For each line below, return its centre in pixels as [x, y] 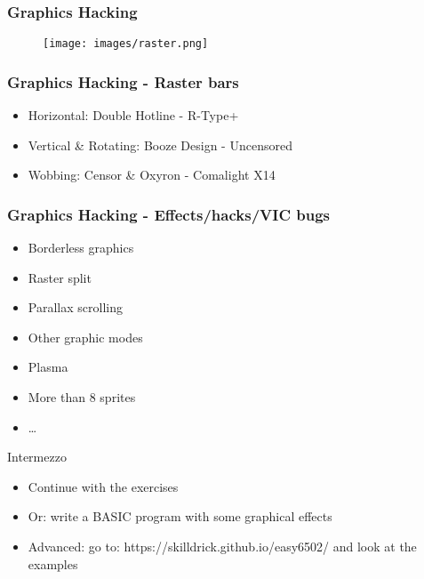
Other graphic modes [85, 337]
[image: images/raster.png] [126, 44]
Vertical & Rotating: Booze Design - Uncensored [160, 145]
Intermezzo [37, 457]
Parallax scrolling [75, 307]
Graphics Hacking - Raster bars [123, 81]
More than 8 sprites [82, 397]
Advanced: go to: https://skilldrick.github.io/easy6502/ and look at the [222, 547]
